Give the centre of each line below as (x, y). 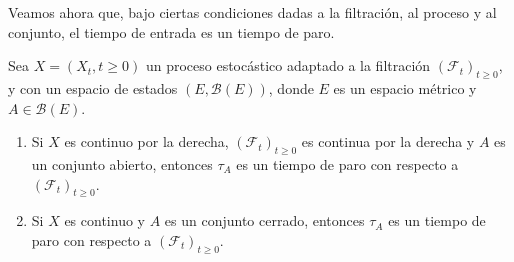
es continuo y (104, 220)
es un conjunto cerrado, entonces (264, 220)
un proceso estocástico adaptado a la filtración (288, 65)
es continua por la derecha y (388, 141)
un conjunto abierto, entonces (122, 163)
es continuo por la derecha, (146, 141)
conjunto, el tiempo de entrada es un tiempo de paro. (171, 31)
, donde (291, 87)
